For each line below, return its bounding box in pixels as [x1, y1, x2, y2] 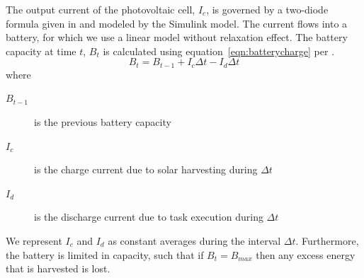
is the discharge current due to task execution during [34, 209, 263, 224]
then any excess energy [256, 247, 356, 262]
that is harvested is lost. [6, 261, 110, 276]
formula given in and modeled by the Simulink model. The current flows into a [6, 16, 348, 30]
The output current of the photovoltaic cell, [6, 2, 195, 16]
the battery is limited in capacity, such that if [6, 247, 204, 262]
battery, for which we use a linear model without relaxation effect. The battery [6, 30, 348, 45]
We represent [6, 233, 62, 248]
